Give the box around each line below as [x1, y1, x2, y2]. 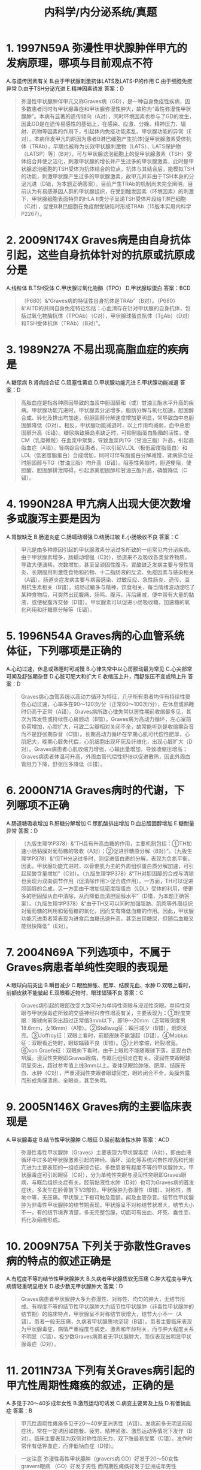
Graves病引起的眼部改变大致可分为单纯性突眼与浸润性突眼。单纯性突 [20, 1002, 191, 1009]
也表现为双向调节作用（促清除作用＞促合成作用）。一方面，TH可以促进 [20, 877, 194, 885]
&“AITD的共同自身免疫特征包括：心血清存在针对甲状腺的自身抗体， [20, 304, 185, 312]
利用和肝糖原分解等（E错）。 [26, 606, 96, 613]
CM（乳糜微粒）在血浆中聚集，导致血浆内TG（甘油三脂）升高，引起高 [20, 436, 194, 444]
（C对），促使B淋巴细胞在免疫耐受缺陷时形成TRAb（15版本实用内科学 [20, 202, 191, 210]
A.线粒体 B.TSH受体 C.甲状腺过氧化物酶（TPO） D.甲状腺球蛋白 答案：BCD [6, 284, 191, 291]
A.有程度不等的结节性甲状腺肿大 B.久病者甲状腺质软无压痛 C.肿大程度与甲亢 [6, 1275, 193, 1282]
